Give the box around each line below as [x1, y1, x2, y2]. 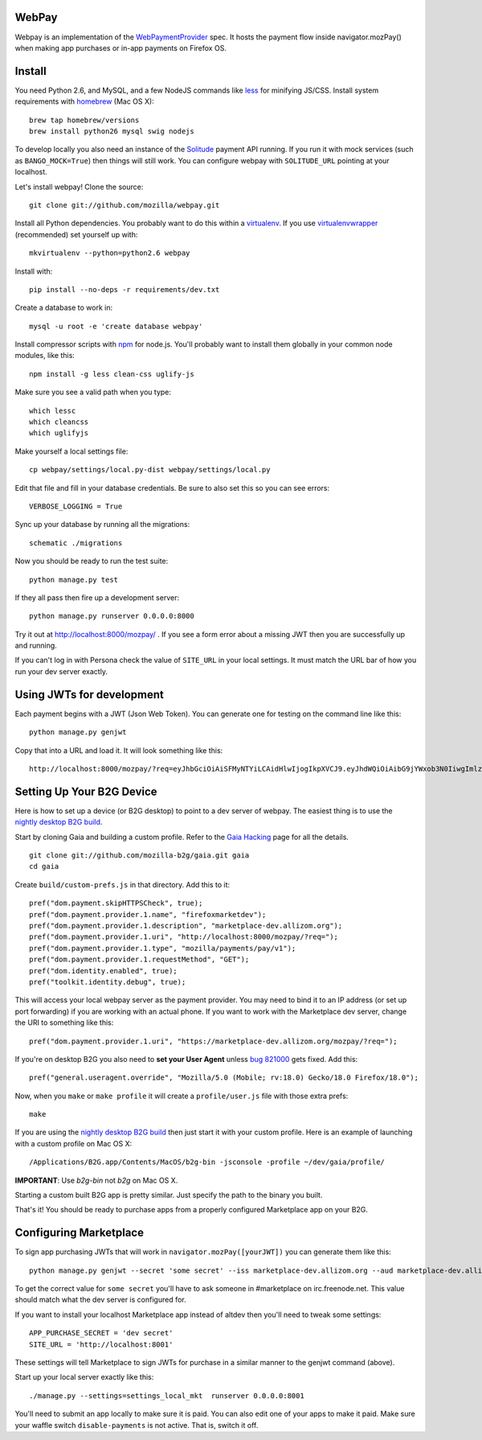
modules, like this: [14, 351, 76, 360]
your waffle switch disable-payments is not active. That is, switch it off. [14, 1420, 259, 1430]
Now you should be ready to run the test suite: [14, 556, 169, 566]
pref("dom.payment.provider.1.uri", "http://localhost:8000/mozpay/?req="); [29, 932, 339, 941]
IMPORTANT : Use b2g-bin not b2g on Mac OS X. [14, 1175, 178, 1185]
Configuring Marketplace [14, 1226, 145, 1240]
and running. [14, 640, 58, 651]
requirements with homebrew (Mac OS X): [14, 97, 154, 106]
